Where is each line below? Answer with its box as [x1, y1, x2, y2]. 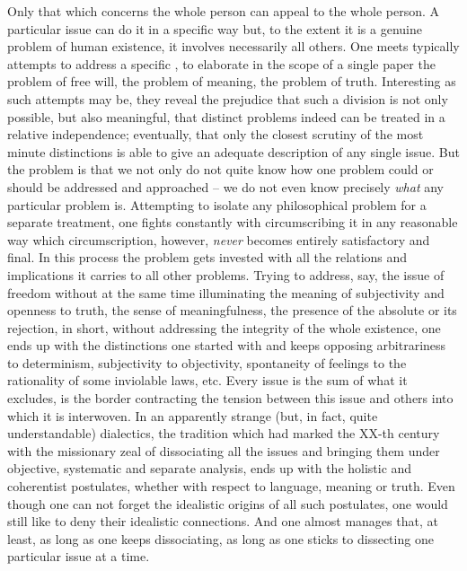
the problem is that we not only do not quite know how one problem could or [7, 160, 434, 179]
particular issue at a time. [7, 547, 150, 566]
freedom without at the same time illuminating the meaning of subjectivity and [7, 283, 445, 302]
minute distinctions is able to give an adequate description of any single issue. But [7, 142, 460, 161]
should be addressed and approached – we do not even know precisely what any [7, 177, 445, 196]
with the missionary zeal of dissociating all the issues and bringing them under [7, 441, 440, 460]
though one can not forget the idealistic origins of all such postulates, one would [7, 494, 448, 513]
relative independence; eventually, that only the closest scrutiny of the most [7, 125, 424, 144]
